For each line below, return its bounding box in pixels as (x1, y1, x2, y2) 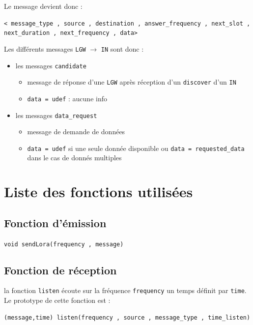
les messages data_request (15, 110, 97, 120)
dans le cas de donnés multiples (27, 152, 122, 163)
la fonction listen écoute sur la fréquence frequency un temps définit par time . (4, 285, 247, 295)
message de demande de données (27, 126, 125, 137)
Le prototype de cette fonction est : (4, 295, 111, 305)
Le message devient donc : (4, 1, 83, 11)
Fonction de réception (4, 262, 117, 277)
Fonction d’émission (4, 215, 107, 230)
